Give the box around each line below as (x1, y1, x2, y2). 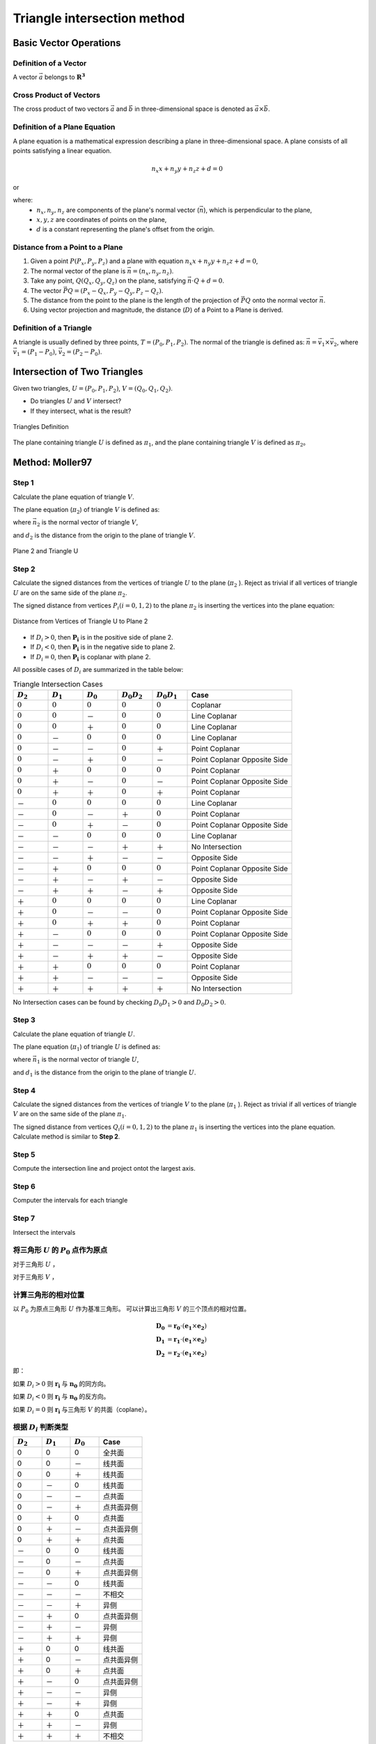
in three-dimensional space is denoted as (134, 105, 253, 113)
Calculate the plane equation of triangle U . (13, 1030, 135, 1038)
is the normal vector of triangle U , (41, 1055, 139, 1064)
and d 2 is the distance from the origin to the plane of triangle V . (13, 531, 196, 541)
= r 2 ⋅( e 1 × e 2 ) (167, 1348, 207, 1358)
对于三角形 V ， (13, 1273, 58, 1281)
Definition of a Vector (13, 58, 87, 68)
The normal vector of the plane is (30, 266, 126, 275)
